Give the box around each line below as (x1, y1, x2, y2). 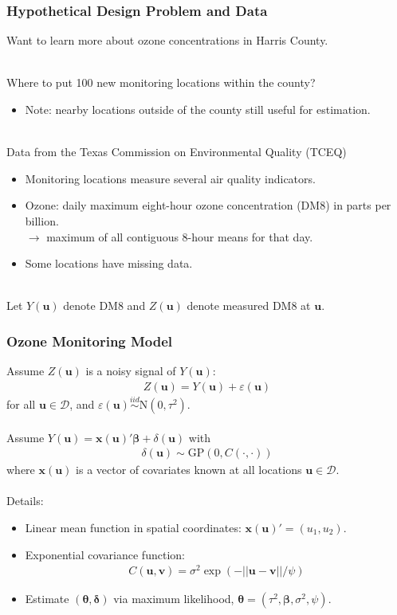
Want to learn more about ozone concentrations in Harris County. (6, 32, 328, 49)
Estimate (25, 590, 69, 607)
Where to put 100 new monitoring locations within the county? (6, 74, 316, 91)
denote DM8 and (63, 297, 146, 314)
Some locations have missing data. (25, 255, 193, 272)
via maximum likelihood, (113, 590, 234, 607)
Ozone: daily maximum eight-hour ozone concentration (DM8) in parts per (25, 197, 391, 213)
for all (6, 396, 36, 412)
